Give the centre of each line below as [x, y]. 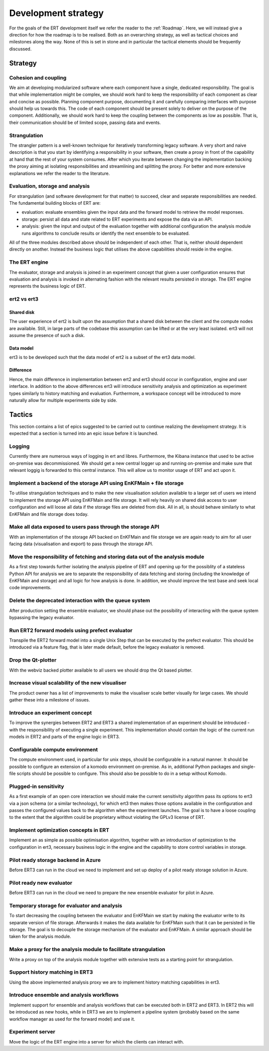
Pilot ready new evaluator [41, 883]
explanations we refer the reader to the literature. [60, 173]
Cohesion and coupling [38, 77]
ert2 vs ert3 [24, 299]
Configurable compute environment [54, 749]
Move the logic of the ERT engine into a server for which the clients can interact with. [97, 1042]
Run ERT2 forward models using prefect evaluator [71, 630]
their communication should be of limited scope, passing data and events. [85, 122]
